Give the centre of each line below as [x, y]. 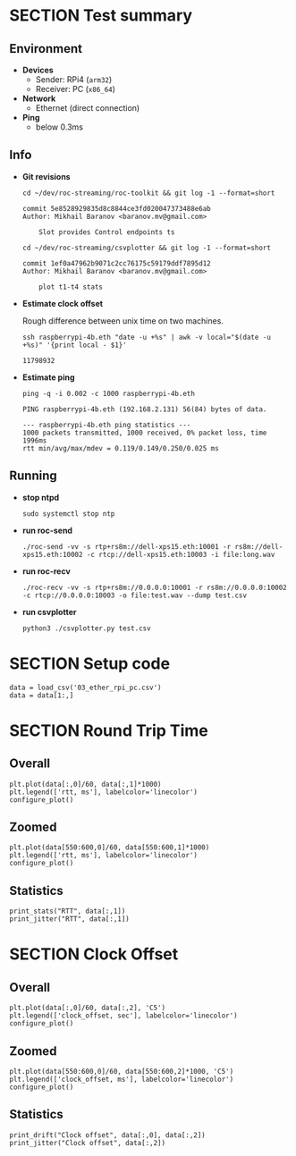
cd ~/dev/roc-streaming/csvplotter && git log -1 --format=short [146, 248]
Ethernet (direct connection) [88, 108]
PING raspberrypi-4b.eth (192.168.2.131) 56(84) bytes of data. [144, 409]
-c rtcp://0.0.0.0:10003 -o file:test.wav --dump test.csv [135, 595]
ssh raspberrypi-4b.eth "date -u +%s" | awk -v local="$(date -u [146, 337]
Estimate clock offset [63, 303]
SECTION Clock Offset [94, 954]
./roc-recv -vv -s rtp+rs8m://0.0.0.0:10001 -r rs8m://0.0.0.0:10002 [155, 587]
